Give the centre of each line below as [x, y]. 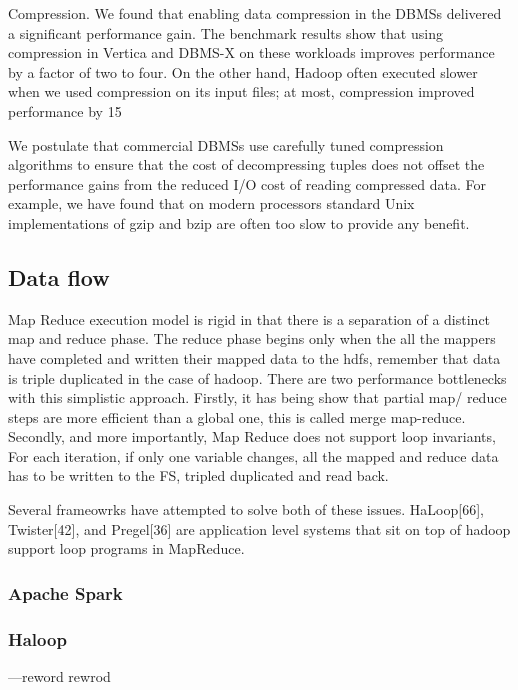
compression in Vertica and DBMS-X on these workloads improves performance [251, 52]
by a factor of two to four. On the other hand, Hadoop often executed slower [243, 71]
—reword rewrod [59, 675]
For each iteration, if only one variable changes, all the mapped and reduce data [253, 455]
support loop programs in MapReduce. [126, 548]
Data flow [59, 276]
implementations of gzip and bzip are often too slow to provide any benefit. [239, 222]
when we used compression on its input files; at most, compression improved [241, 91]
